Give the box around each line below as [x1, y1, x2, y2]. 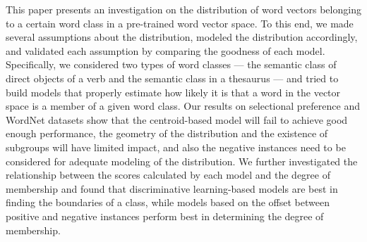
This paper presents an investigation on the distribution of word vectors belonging [6, 2, 361, 16]
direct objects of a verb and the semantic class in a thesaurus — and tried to [6, 70, 339, 85]
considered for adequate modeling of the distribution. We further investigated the [6, 153, 358, 168]
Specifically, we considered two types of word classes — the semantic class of [6, 57, 337, 72]
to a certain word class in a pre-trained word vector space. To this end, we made [6, 15, 354, 30]
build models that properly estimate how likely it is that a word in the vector [6, 84, 341, 99]
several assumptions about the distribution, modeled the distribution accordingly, [6, 30, 358, 44]
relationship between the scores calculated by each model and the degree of [6, 167, 330, 182]
